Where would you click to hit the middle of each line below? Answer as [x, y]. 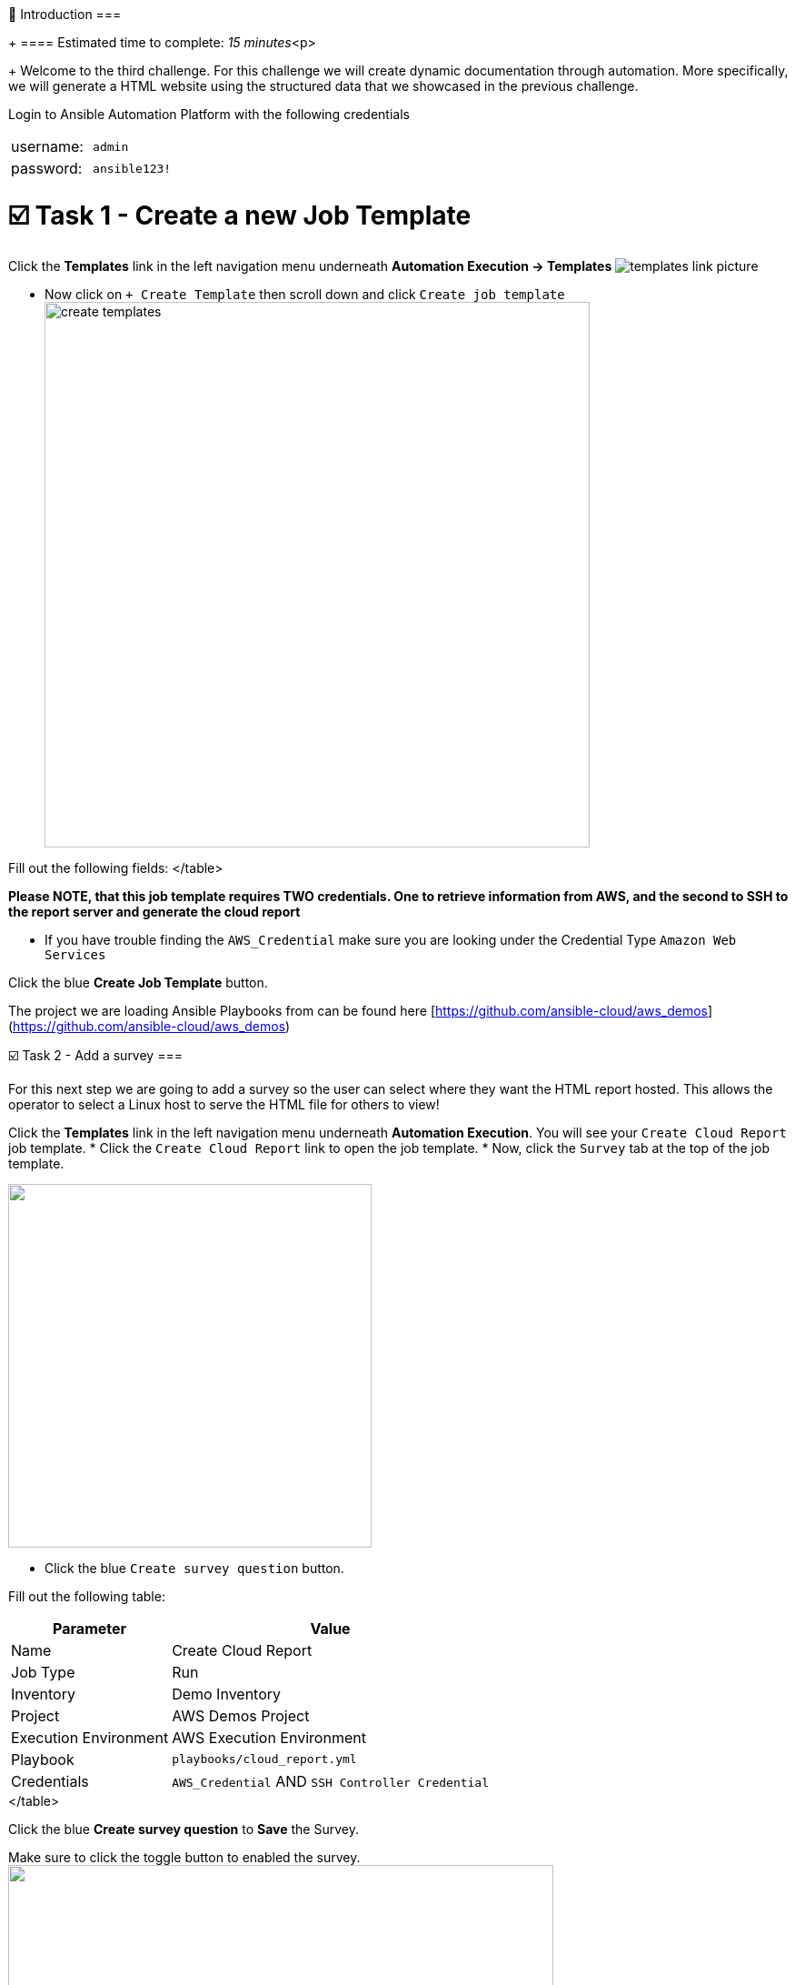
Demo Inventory [227, 1694]
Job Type [43, 1672]
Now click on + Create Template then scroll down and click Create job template [305, 294]
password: [47, 168]
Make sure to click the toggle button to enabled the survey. [184, 1857]
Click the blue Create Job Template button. [138, 982]
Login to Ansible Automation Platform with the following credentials [209, 114]
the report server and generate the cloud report [154, 911]
